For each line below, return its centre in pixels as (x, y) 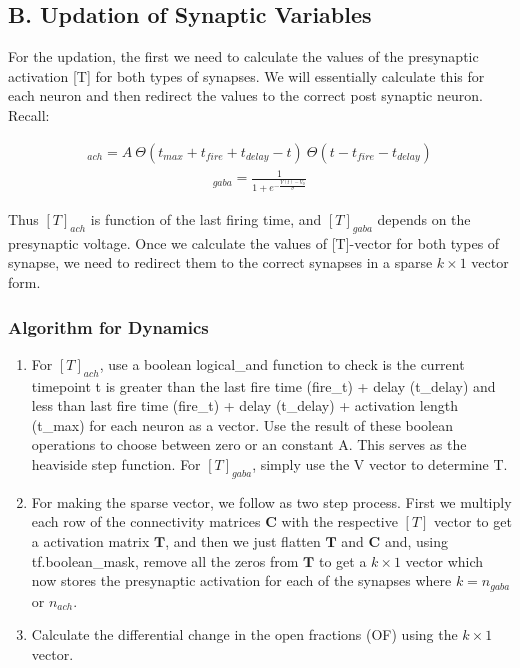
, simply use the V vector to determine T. (380, 464)
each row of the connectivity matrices (146, 521)
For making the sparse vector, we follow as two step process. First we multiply (271, 501)
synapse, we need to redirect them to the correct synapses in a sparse (220, 262)
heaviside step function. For (116, 464)
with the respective (339, 521)
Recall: (29, 114)
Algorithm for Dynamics (108, 326)
